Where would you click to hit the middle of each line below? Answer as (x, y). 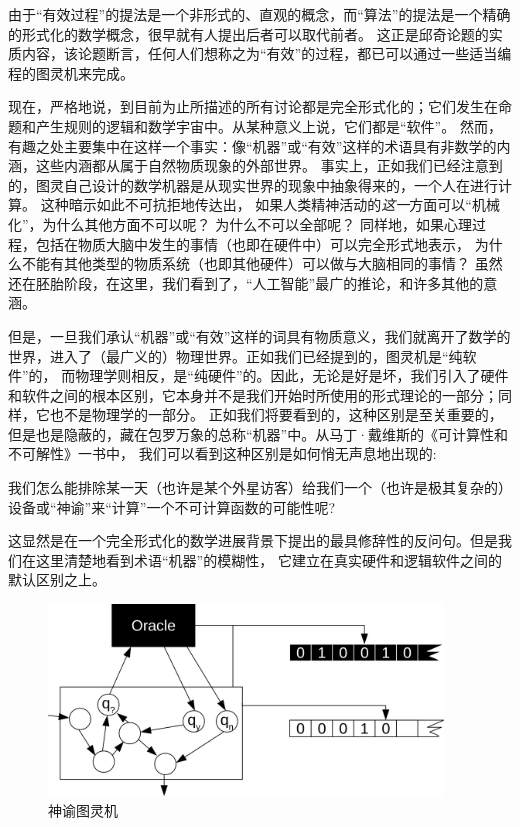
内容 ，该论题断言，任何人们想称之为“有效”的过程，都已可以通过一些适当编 (266, 53)
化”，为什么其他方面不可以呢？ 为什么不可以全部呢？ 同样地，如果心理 (240, 223)
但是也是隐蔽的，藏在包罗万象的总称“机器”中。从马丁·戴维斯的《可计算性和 (258, 433)
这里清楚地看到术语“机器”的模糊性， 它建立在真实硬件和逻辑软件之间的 (268, 559)
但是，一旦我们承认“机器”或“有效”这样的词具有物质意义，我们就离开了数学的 (259, 335)
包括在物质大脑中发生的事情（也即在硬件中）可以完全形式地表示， (252, 243)
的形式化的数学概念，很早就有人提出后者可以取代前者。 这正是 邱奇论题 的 (248, 33)
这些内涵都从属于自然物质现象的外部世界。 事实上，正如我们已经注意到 (269, 165)
